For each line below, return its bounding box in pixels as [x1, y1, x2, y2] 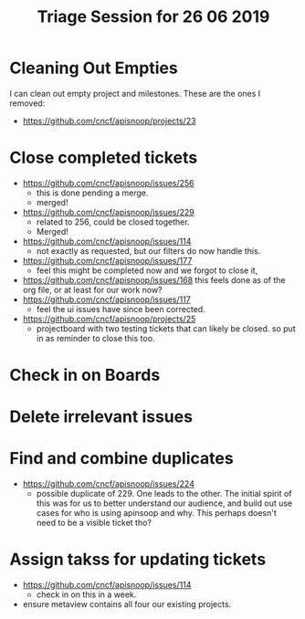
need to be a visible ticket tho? [36, 518, 152, 529]
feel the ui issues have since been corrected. [36, 303, 205, 314]
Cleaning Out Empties [9, 58, 178, 79]
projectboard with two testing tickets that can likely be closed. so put [36, 322, 296, 334]
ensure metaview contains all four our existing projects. [22, 599, 232, 610]
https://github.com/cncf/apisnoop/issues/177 [22, 255, 193, 266]
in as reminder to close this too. [36, 332, 155, 343]
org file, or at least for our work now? [22, 284, 163, 295]
